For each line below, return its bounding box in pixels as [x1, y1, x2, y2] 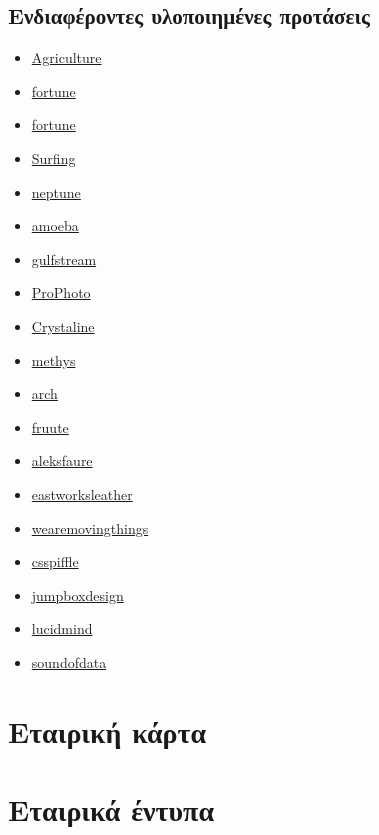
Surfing [31, 147, 76, 168]
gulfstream [31, 248, 97, 269]
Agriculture [31, 47, 102, 68]
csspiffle [31, 551, 79, 572]
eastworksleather [31, 483, 133, 504]
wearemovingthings [31, 517, 149, 538]
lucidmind [31, 618, 93, 639]
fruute [31, 416, 69, 437]
